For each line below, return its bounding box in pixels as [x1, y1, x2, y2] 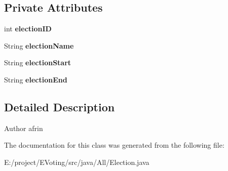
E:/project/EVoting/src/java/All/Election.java [4, 156, 149, 167]
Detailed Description [4, 99, 115, 114]
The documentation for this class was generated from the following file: [4, 140, 224, 150]
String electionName [4, 40, 74, 51]
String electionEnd [4, 74, 67, 84]
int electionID [4, 23, 52, 34]
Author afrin [4, 122, 43, 133]
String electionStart [4, 57, 71, 68]
